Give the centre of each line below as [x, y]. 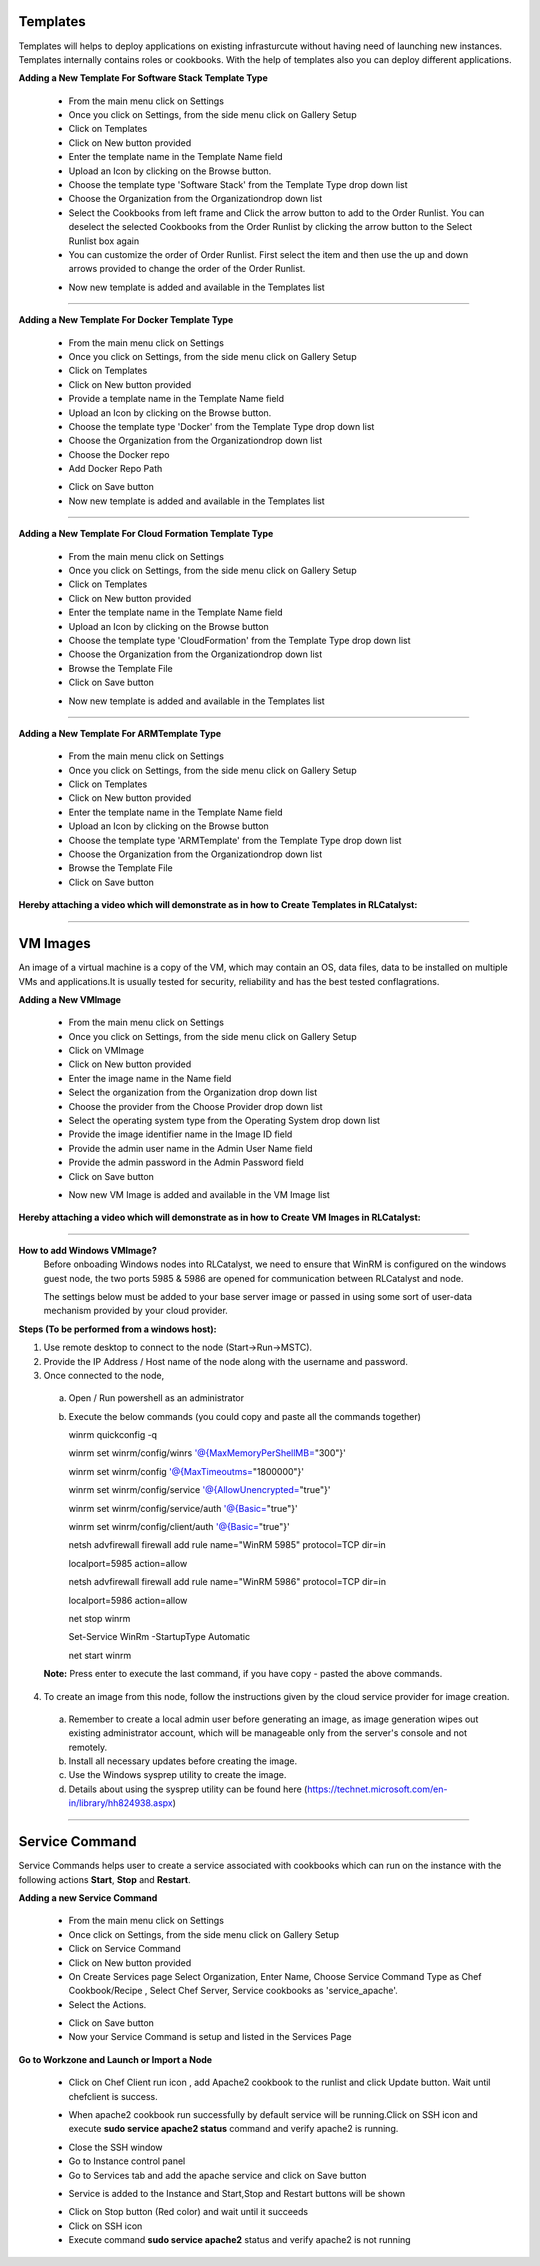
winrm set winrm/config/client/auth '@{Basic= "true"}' [179, 1527]
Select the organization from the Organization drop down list [193, 1092]
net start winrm [100, 1655]
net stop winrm [99, 1618]
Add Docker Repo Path [115, 469]
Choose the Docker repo [119, 454]
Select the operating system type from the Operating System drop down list [224, 1121]
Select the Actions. [107, 2004]
